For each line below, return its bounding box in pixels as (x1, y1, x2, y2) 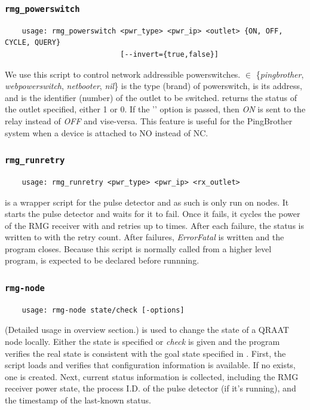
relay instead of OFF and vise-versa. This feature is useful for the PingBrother (5, 114, 293, 127)
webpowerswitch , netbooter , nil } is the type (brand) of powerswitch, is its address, (5, 79, 302, 92)
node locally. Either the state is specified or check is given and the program (5, 335, 280, 348)
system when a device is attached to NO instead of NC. (5, 126, 208, 139)
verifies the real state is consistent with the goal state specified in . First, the (5, 347, 286, 359)
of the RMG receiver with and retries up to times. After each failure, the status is (5, 219, 304, 231)
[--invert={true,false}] (120, 50, 219, 59)
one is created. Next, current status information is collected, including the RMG (5, 370, 299, 383)
